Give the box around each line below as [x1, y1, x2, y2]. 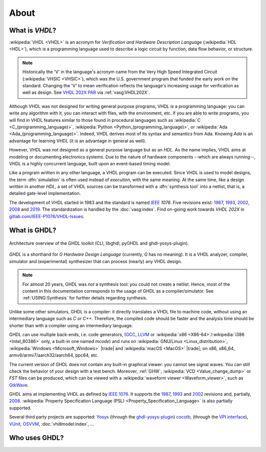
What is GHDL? [9, 226, 57, 234]
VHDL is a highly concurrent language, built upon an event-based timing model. [9, 160, 171, 166]
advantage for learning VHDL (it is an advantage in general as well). [9, 138, 146, 144]
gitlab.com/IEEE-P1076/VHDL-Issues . [9, 213, 85, 219]
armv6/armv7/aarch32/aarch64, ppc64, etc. [9, 352, 99, 358]
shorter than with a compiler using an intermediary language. [9, 322, 133, 328]
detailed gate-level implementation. [9, 190, 81, 196]
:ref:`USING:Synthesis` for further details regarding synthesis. [22, 295, 148, 301]
